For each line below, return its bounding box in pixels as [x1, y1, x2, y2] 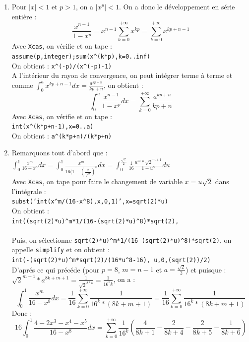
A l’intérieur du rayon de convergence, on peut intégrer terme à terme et [11, 70, 233, 80]
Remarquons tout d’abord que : [11, 147, 108, 157]
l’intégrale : [11, 186, 46, 196]
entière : [11, 11, 37, 21]
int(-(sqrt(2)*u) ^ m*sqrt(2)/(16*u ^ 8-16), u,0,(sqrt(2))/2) [11, 257, 211, 264]
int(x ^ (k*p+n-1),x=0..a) [11, 123, 94, 131]
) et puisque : [186, 264, 226, 274]
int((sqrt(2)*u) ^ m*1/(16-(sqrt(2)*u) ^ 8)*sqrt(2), [11, 217, 179, 225]
